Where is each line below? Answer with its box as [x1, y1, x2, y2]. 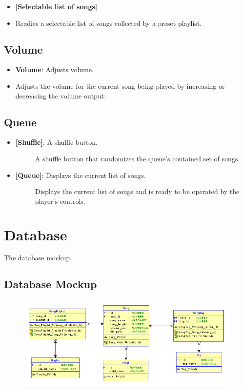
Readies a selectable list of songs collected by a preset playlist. [15, 18, 202, 28]
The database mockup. [4, 253, 72, 263]
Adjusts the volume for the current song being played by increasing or [15, 80, 225, 91]
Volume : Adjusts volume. [15, 64, 94, 75]
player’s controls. [35, 195, 85, 206]
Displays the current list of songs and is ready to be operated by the [35, 186, 240, 196]
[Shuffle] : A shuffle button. [15, 137, 98, 147]
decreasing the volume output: [15, 90, 106, 100]
